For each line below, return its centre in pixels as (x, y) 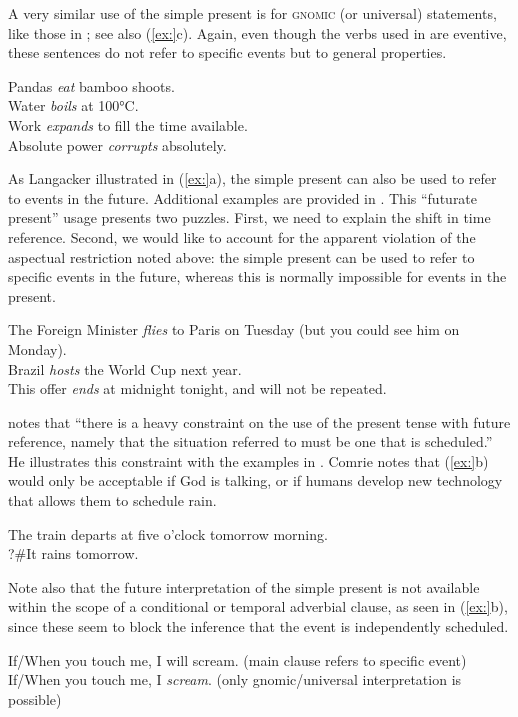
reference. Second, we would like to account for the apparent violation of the (242, 236)
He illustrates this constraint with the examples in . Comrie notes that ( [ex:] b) (248, 460)
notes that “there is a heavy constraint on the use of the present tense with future (259, 421)
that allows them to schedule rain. (112, 500)
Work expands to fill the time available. (128, 124)
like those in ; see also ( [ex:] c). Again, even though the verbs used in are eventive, (257, 32)
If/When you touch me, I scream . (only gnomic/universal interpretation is (235, 679)
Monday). (37, 348)
